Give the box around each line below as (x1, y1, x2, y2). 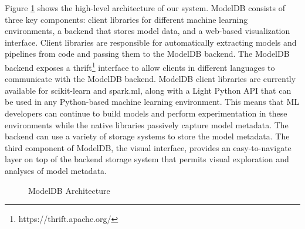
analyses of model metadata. (5, 164, 107, 176)
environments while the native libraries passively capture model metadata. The (5, 118, 289, 131)
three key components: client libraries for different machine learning (5, 13, 248, 25)
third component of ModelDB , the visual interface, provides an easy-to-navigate (5, 141, 292, 153)
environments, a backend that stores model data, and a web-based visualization (5, 25, 290, 37)
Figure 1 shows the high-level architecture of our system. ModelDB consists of (5, 2, 286, 13)
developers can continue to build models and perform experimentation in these (5, 107, 287, 119)
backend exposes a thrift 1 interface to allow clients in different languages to (5, 59, 275, 73)
